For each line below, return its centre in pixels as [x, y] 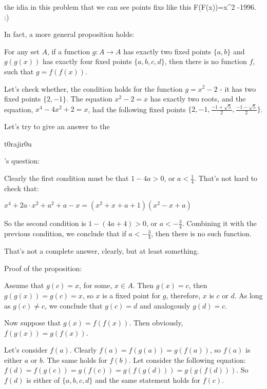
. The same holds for [75, 360]
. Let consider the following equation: [187, 360]
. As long [249, 295]
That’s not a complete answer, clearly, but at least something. [102, 251]
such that [19, 71]
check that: [22, 188]
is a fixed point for [131, 295]
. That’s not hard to [226, 178]
